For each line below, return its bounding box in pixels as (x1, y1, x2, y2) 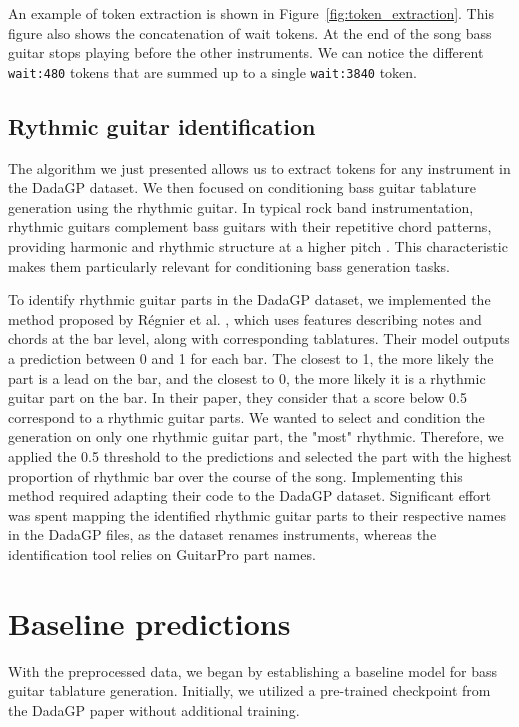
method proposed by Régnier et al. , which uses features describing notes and (8, 308, 482, 329)
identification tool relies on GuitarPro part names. (8, 543, 316, 564)
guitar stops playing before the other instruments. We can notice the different (8, 42, 484, 63)
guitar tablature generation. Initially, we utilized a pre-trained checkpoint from (8, 680, 491, 701)
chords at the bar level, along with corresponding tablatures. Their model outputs (8, 328, 510, 349)
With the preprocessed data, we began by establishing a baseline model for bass (8, 660, 498, 681)
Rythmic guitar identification (8, 110, 316, 141)
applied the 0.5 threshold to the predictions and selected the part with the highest (8, 445, 512, 466)
